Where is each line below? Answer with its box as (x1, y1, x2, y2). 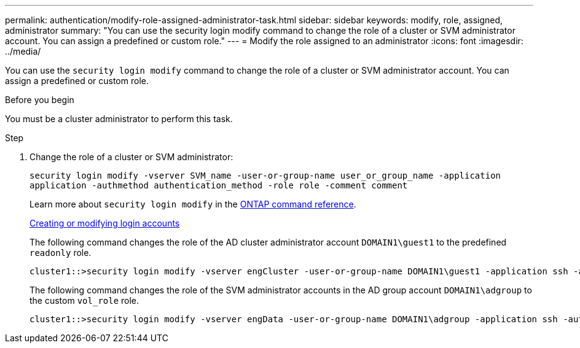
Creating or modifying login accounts (29, 218, 180, 228)
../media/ (5, 46, 41, 56)
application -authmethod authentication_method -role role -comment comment (29, 180, 408, 190)
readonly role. (29, 247, 92, 258)
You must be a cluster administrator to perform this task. (5, 114, 233, 124)
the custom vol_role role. (29, 295, 139, 306)
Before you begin (5, 95, 74, 105)
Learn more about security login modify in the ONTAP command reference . (29, 199, 356, 209)
